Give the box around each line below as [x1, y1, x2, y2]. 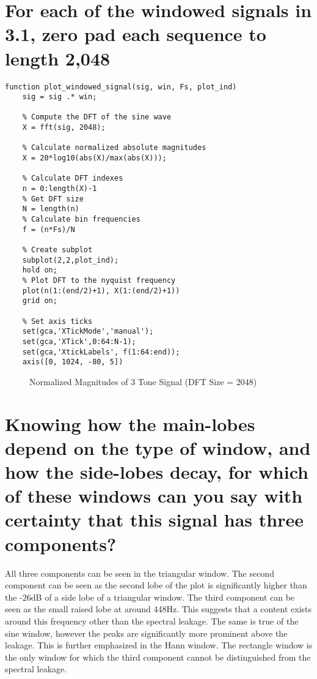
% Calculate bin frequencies [22, 215, 140, 224]
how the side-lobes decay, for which [5, 459, 309, 484]
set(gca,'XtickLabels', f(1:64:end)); [22, 347, 180, 356]
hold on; [22, 266, 57, 275]
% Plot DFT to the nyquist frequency [22, 276, 176, 285]
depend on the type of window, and [5, 435, 311, 460]
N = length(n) [22, 204, 79, 214]
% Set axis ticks [22, 317, 93, 326]
